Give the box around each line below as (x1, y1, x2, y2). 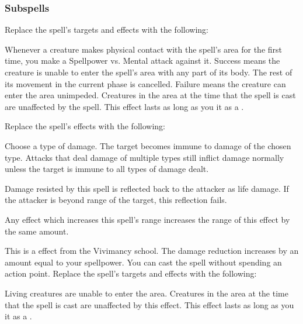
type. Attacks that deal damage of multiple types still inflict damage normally (5, 151, 284, 163)
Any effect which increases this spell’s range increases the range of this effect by (5, 213, 290, 225)
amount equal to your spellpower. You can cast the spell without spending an (5, 256, 282, 268)
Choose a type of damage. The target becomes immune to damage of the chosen (5, 139, 291, 151)
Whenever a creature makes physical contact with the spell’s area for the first (5, 43, 283, 55)
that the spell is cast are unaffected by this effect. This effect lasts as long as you (5, 298, 294, 311)
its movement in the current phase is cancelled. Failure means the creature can (5, 77, 286, 89)
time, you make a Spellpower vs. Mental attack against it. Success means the (5, 54, 280, 67)
